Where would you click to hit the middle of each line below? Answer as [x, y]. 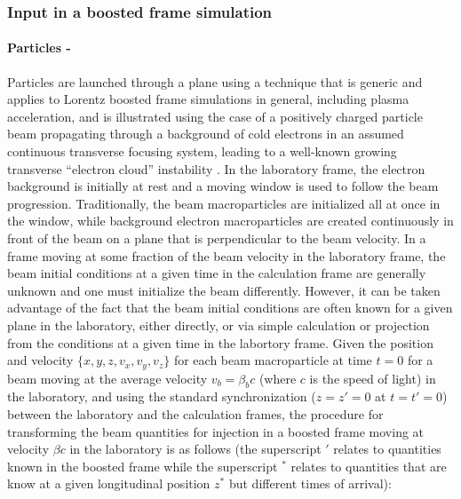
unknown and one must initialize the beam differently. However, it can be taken [224, 290]
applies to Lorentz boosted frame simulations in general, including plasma [208, 99]
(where [278, 378]
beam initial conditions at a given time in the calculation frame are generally [217, 273]
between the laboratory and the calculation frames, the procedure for [195, 413]
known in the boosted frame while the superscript [143, 466]
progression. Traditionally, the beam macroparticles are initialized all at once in [224, 203]
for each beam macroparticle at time [273, 360]
